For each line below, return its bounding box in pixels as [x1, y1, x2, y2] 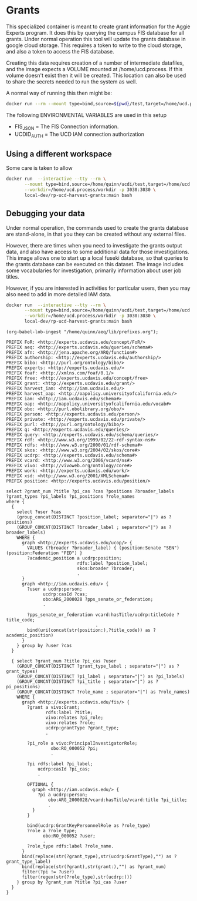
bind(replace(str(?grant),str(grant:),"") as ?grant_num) [21, 864, 167, 870]
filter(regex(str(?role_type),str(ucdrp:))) [21, 874, 133, 880]
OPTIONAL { [27, 782, 54, 788]
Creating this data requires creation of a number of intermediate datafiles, [6, 59, 185, 66]
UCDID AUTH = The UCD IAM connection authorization [14, 130, 145, 139]
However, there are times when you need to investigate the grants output [6, 242, 182, 249]
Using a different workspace [6, 149, 113, 159]
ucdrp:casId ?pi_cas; [37, 766, 91, 772]
